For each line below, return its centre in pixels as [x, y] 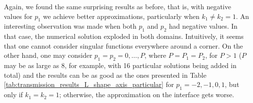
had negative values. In [203, 26]
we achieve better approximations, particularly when [121, 16]
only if [13, 94]
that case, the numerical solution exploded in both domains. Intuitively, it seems [124, 36]
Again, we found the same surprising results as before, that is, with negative [117, 6]
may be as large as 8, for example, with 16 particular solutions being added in [120, 65]
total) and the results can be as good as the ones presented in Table [105, 75]
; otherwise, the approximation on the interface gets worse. [147, 94]
